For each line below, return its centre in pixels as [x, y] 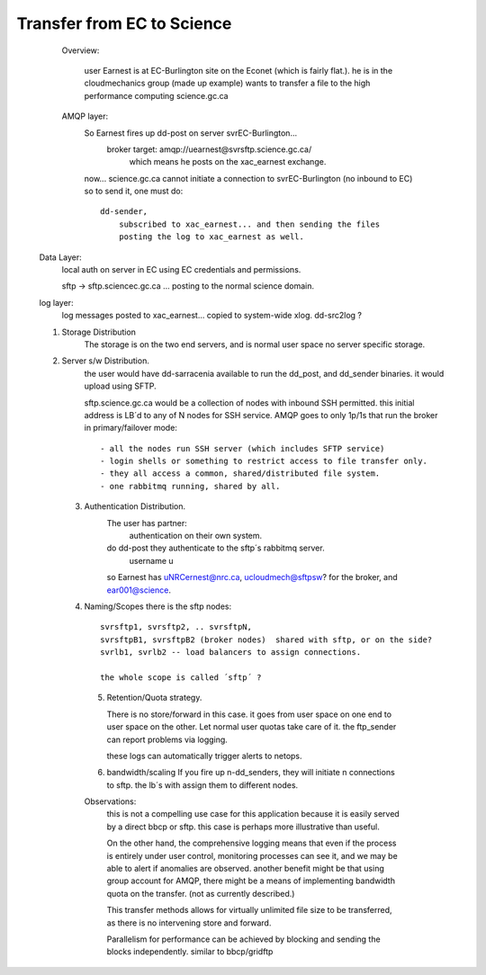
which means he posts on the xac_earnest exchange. [228, 162]
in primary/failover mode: [130, 428]
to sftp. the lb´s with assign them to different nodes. [202, 785]
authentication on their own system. [196, 536]
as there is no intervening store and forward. [189, 923]
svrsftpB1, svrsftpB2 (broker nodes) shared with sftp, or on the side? [266, 640]
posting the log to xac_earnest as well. [211, 237]
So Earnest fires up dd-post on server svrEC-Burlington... [190, 133]
